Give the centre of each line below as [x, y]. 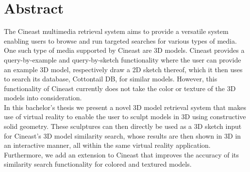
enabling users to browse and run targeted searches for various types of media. [120, 40]
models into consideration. [43, 98]
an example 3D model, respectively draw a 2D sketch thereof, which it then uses [123, 69]
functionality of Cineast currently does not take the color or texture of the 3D [120, 88]
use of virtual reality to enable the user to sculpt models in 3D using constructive [125, 117]
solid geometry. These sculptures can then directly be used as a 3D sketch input [123, 126]
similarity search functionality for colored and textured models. [98, 164]
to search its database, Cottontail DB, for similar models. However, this [111, 79]
